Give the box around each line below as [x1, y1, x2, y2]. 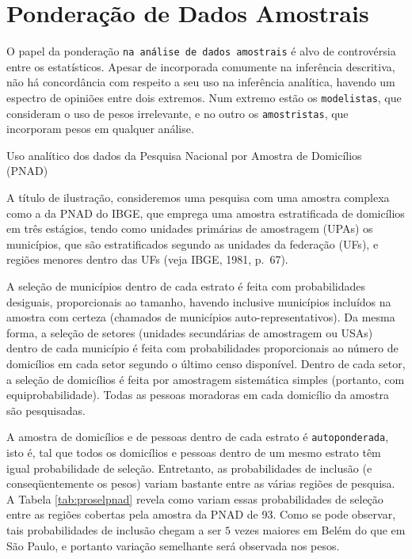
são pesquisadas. [6, 401, 86, 418]
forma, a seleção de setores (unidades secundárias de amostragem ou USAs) [6, 324, 373, 340]
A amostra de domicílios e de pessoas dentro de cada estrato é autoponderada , [6, 428, 389, 445]
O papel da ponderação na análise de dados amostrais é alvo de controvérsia [6, 43, 396, 59]
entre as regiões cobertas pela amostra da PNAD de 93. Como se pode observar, [6, 506, 396, 523]
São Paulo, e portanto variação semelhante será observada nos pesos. [6, 537, 340, 553]
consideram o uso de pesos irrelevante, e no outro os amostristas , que [6, 105, 349, 121]
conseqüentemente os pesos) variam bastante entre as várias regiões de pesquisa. [6, 475, 395, 492]
